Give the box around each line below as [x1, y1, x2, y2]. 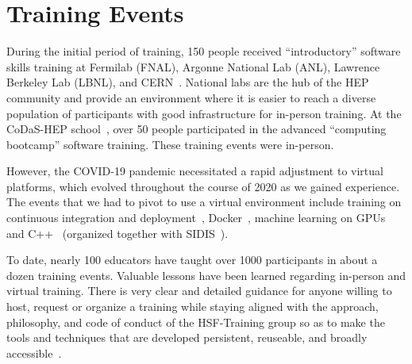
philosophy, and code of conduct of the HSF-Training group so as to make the [6, 313, 385, 330]
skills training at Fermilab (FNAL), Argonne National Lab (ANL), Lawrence [6, 58, 380, 75]
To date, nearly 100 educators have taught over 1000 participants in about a [6, 251, 378, 268]
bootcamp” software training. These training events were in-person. [6, 136, 334, 152]
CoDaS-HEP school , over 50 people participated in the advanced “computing [6, 121, 387, 137]
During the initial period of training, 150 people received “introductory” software [6, 43, 401, 59]
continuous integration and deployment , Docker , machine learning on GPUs [6, 209, 386, 226]
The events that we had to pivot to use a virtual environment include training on [6, 193, 402, 210]
